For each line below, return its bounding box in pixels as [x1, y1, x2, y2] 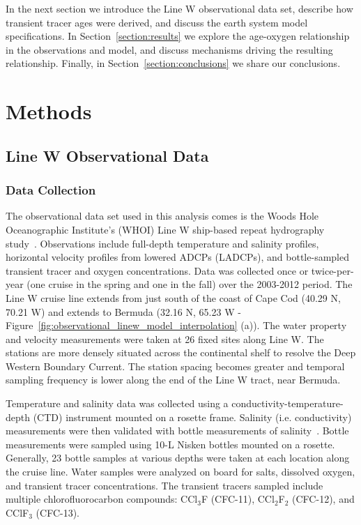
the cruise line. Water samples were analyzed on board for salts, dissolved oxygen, [6, 464, 355, 479]
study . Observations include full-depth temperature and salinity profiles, [6, 236, 319, 250]
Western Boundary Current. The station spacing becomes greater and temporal [6, 358, 345, 373]
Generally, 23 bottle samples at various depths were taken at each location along [6, 450, 350, 465]
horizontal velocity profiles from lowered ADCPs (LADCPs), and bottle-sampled [6, 250, 349, 264]
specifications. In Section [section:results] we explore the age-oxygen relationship [6, 29, 350, 43]
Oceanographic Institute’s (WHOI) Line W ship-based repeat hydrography [6, 222, 325, 236]
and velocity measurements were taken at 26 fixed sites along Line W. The [6, 331, 324, 346]
